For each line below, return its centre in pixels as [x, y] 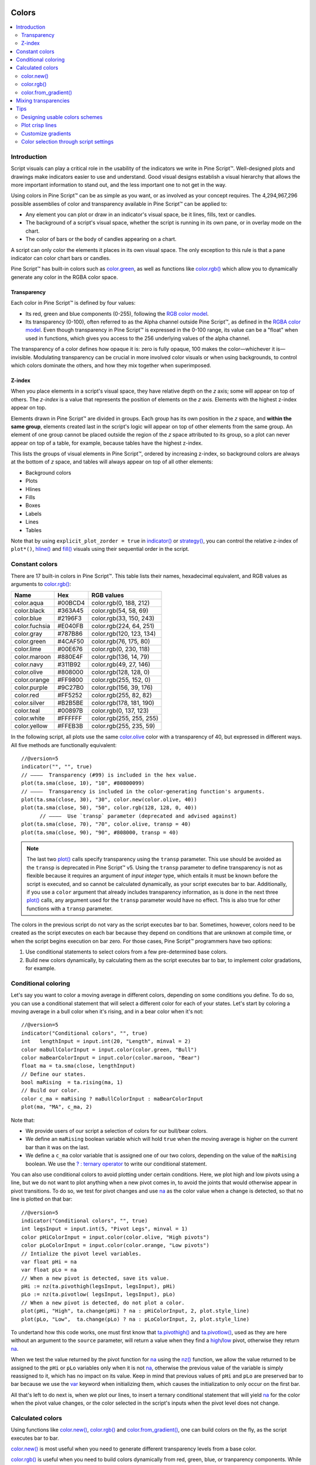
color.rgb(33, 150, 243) [123, 618]
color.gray [28, 634]
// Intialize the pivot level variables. [81, 1253]
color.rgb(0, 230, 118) [121, 649]
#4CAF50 [71, 642]
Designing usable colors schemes [62, 117]
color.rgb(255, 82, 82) [122, 696]
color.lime [28, 649]
